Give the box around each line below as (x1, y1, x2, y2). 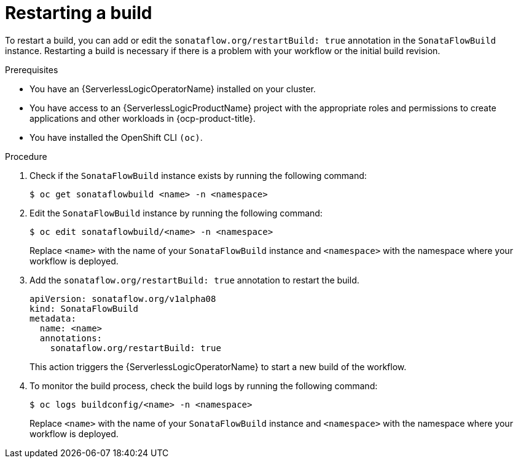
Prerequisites (5, 64, 58, 75)
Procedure (5, 151, 47, 162)
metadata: (29, 313, 76, 323)
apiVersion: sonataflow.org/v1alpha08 (29, 293, 216, 304)
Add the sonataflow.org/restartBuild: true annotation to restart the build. (29, 274, 359, 285)
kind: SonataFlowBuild (29, 303, 139, 314)
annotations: (39, 333, 103, 343)
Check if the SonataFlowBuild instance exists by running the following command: (29, 170, 367, 181)
